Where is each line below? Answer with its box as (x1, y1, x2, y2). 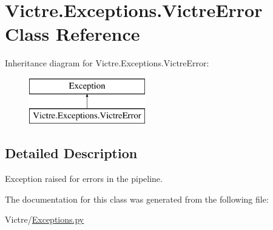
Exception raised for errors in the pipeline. (5, 172, 163, 185)
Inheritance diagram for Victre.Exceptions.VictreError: (5, 57, 209, 69)
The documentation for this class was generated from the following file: (5, 192, 269, 205)
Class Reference (5, 21, 140, 46)
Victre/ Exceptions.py (5, 213, 84, 226)
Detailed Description (5, 144, 138, 162)
